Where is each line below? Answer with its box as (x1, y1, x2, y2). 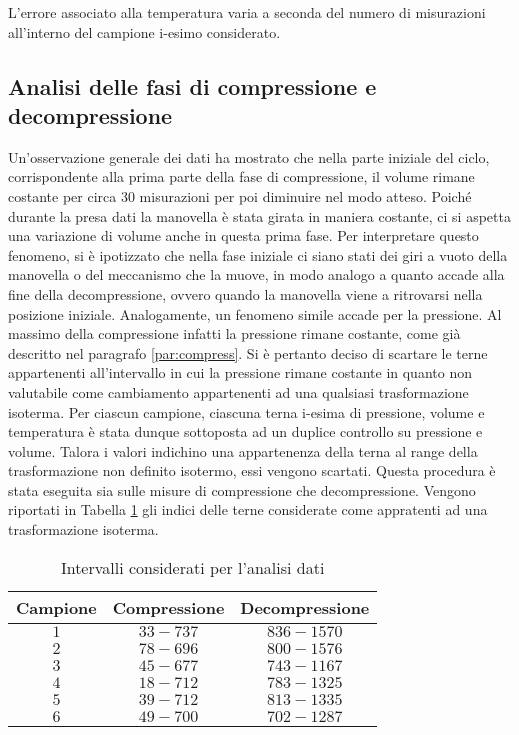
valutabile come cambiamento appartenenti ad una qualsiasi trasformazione (8, 381, 469, 402)
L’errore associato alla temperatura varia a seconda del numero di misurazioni (8, 2, 486, 22)
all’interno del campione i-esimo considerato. (8, 21, 281, 42)
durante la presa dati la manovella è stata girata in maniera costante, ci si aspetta (8, 205, 511, 226)
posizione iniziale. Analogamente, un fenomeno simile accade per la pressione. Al (8, 303, 502, 324)
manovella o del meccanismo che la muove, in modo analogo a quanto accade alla (8, 264, 505, 285)
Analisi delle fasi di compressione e (8, 70, 377, 101)
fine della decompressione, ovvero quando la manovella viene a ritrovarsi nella (8, 283, 483, 304)
